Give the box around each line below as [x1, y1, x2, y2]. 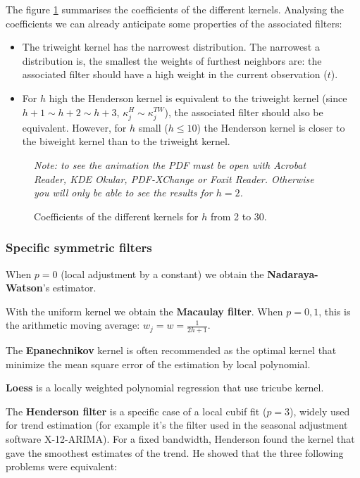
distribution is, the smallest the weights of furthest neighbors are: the [22, 53, 322, 68]
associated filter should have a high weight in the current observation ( [22, 67, 328, 82]
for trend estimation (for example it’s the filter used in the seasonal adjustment [6, 417, 348, 432]
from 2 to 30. [210, 208, 267, 223]
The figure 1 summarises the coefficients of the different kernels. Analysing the [6, 2, 345, 16]
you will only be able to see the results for [34, 185, 213, 200]
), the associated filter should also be [164, 104, 323, 119]
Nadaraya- [267, 266, 318, 281]
